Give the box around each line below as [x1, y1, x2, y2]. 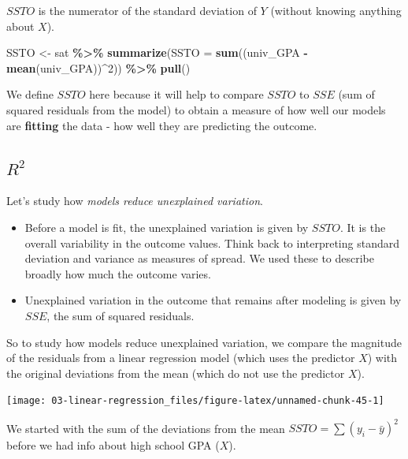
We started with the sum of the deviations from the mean [6, 420, 285, 436]
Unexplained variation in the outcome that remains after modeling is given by [24, 292, 402, 308]
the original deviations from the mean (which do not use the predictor [6, 364, 345, 381]
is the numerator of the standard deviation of [38, 2, 257, 18]
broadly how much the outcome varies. [24, 265, 211, 282]
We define [6, 86, 54, 103]
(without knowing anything [270, 2, 402, 18]
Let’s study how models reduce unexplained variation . [6, 192, 263, 209]
